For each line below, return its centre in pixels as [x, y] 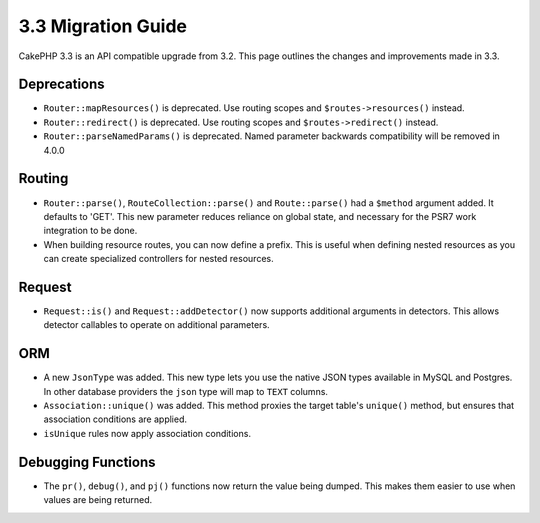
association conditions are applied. [115, 419]
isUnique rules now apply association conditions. [147, 433]
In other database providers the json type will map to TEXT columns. [186, 391]
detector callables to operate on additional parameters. [156, 325]
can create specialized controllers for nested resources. [158, 259]
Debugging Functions [87, 461]
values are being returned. [98, 500]
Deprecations [61, 84]
